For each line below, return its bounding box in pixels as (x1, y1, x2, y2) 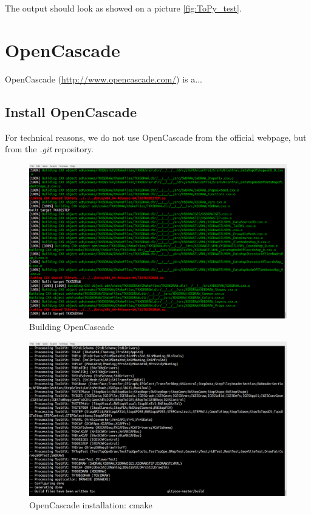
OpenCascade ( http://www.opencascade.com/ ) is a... (5, 72, 202, 85)
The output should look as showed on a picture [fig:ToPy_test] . (5, 2, 242, 14)
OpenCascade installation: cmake (29, 498, 152, 511)
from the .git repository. (5, 143, 94, 155)
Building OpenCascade (29, 320, 114, 333)
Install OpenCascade (5, 102, 137, 121)
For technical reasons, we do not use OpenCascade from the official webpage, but (5, 130, 307, 143)
